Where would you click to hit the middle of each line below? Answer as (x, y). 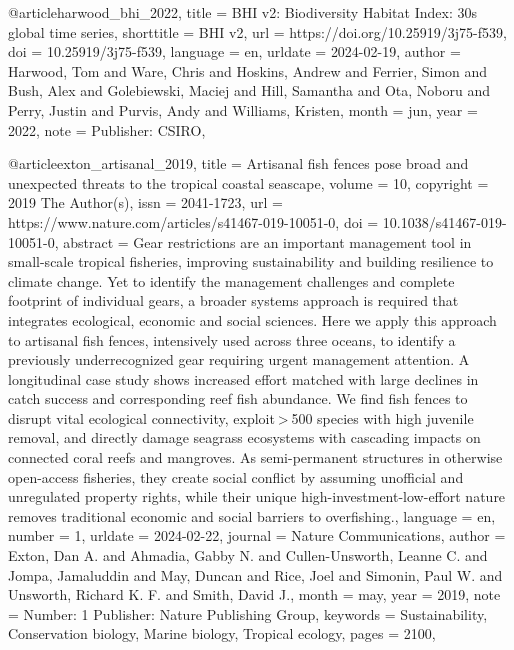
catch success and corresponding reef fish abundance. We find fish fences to (238, 398)
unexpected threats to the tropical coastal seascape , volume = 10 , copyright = (248, 182)
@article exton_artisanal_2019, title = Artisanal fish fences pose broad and (238, 163)
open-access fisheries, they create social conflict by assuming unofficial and (236, 476)
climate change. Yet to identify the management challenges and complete (231, 280)
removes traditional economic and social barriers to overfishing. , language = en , (252, 515)
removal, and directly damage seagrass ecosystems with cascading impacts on (244, 437)
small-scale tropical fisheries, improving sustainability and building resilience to (251, 261)
